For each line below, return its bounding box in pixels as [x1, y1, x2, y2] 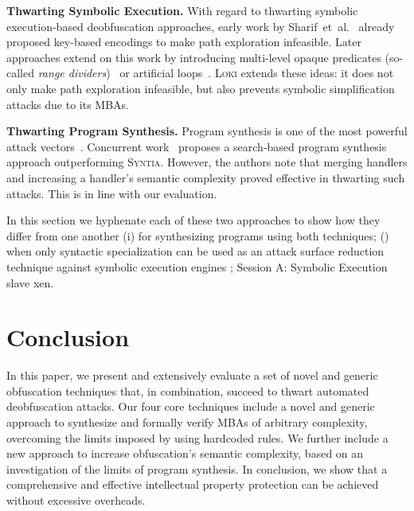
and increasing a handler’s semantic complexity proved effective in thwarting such [6, 169, 405, 185]
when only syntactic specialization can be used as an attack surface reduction [6, 243, 385, 259]
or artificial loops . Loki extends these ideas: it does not [119, 64, 394, 81]
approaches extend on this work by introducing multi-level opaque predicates [6, 49, 381, 65]
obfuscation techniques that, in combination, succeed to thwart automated [6, 382, 369, 399]
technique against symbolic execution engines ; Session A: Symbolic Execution [6, 258, 388, 275]
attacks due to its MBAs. [6, 96, 130, 112]
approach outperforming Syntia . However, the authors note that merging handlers [6, 154, 408, 170]
